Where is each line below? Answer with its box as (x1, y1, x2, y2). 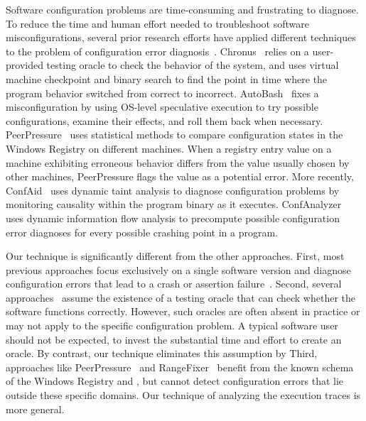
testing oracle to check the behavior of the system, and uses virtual (46, 58, 339, 72)
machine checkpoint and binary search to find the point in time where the (6, 71, 328, 86)
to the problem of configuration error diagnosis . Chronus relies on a (6, 43, 309, 58)
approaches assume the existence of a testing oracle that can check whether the (6, 290, 355, 305)
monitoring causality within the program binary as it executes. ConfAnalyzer (6, 197, 342, 212)
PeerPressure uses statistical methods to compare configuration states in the (6, 127, 343, 142)
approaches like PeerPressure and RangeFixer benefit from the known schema (6, 359, 354, 374)
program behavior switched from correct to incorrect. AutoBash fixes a (6, 85, 319, 100)
